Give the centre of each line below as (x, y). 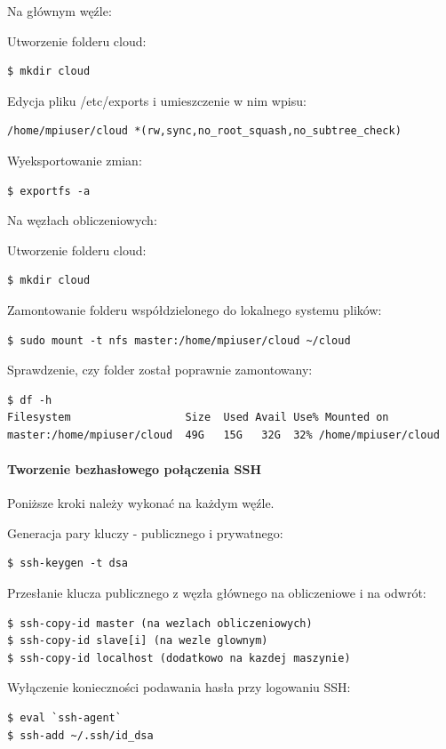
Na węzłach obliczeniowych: (82, 220)
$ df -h (30, 400)
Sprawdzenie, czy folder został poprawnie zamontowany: (160, 370)
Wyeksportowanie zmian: (75, 160)
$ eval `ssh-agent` (64, 718)
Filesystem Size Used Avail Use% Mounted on (198, 418)
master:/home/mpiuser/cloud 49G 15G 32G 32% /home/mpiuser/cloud (223, 435)
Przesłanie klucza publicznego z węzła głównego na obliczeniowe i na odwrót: (217, 593)
